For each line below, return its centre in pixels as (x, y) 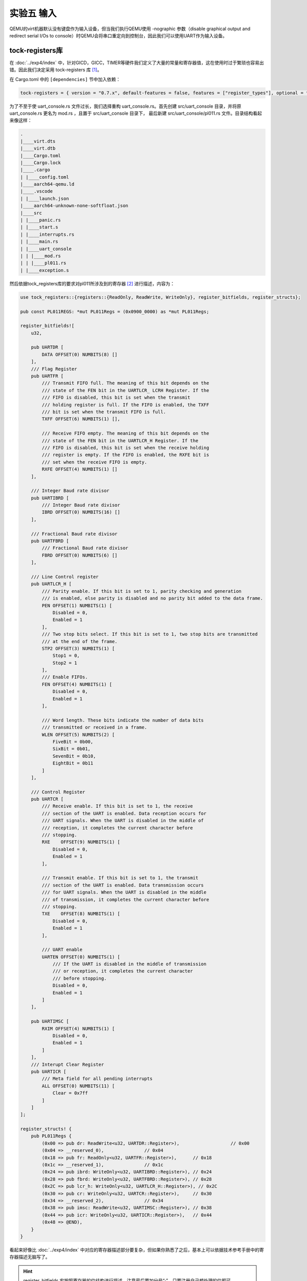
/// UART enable (62, 950)
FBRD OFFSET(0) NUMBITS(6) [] (80, 555)
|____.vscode (37, 191)
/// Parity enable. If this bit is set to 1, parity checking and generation (141, 591)
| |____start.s (39, 227)
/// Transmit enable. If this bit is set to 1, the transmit (120, 878)
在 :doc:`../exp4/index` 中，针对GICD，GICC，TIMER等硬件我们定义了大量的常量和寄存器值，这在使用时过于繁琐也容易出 (137, 63)
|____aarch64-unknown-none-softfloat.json (74, 206)
